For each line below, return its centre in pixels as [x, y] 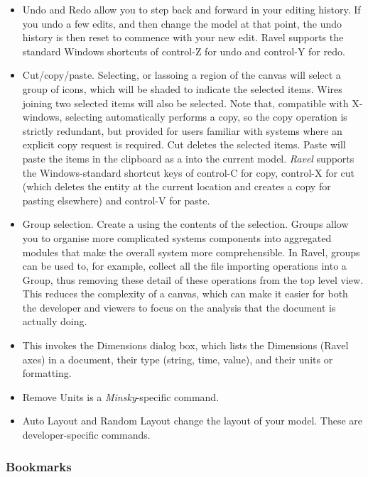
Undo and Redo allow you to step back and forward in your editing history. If [191, 9]
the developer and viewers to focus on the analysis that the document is [179, 307]
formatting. [47, 373]
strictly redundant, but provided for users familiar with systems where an [182, 130]
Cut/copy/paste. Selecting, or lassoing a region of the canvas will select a [182, 75]
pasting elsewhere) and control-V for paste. [116, 200]
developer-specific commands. [86, 435]
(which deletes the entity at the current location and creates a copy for [177, 186]
